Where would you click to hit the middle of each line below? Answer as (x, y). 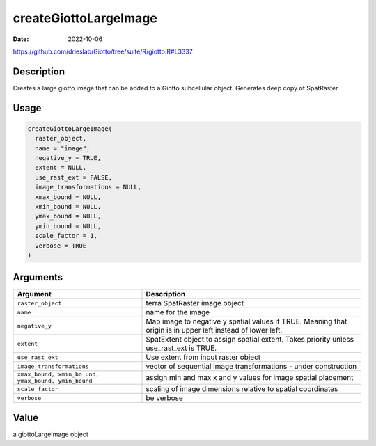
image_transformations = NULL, (88, 187)
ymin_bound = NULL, (68, 226)
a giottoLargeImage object (50, 434)
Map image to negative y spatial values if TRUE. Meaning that (246, 321)
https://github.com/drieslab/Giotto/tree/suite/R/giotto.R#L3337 (103, 51)
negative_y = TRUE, (68, 158)
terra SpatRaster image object (195, 303)
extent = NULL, (61, 168)
